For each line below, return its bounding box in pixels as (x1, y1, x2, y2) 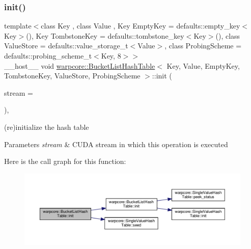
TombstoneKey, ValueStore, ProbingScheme (4, 70, 141, 81)
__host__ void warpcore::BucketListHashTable (4, 60, 155, 71)
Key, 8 (101, 50, 121, 61)
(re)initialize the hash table (4, 121, 89, 132)
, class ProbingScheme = (164, 40, 242, 51)
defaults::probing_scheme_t (4, 50, 92, 61)
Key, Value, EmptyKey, (166, 60, 240, 71)
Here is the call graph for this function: (4, 156, 126, 167)
